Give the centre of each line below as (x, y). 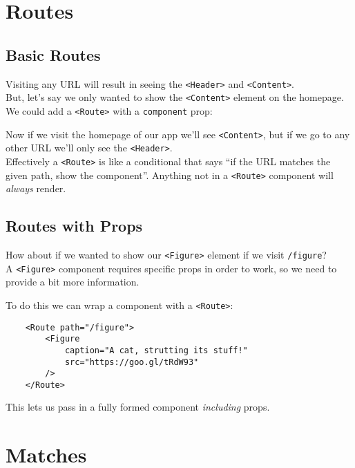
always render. (36, 188)
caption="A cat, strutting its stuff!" (156, 350)
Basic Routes (53, 54)
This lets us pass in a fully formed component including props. (138, 407)
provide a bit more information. (73, 282)
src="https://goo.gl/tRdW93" (132, 362)
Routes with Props (74, 226)
